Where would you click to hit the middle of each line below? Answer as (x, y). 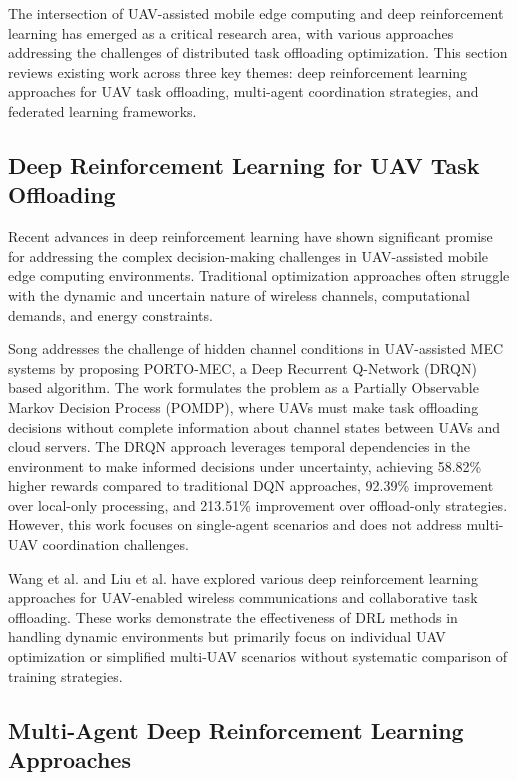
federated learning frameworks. (102, 110)
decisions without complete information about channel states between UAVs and (254, 426)
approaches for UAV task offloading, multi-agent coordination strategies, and (243, 91)
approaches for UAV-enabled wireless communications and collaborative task (243, 597)
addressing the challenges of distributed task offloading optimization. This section (258, 52)
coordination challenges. (115, 544)
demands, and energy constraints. (110, 314)
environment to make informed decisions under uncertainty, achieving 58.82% (245, 465)
